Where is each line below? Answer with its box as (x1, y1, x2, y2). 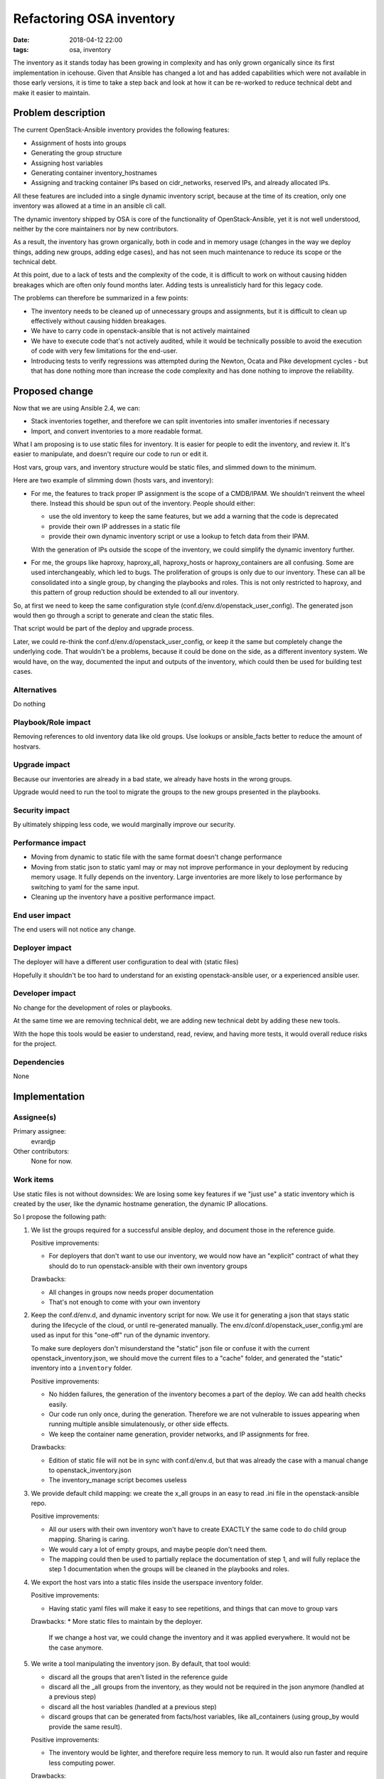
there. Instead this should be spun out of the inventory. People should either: (31, 499, 255, 508)
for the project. (13, 1039, 57, 1047)
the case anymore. (48, 1643, 104, 1652)
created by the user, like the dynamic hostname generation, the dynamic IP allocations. (13, 1199, 268, 1208)
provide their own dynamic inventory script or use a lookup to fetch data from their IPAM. (48, 532, 309, 541)
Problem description (13, 107, 106, 119)
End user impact (13, 910, 71, 920)
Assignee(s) (13, 1112, 57, 1122)
